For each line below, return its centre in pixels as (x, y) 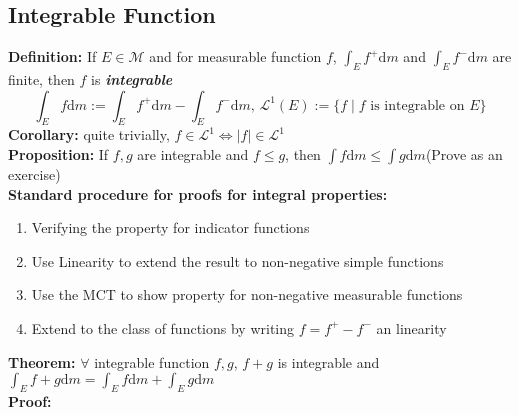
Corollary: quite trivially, (89, 134)
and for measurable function (235, 56)
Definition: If (52, 56)
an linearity (411, 327)
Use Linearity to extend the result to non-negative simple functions (237, 260)
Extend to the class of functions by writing (163, 327)
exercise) (34, 173)
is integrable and (328, 361)
